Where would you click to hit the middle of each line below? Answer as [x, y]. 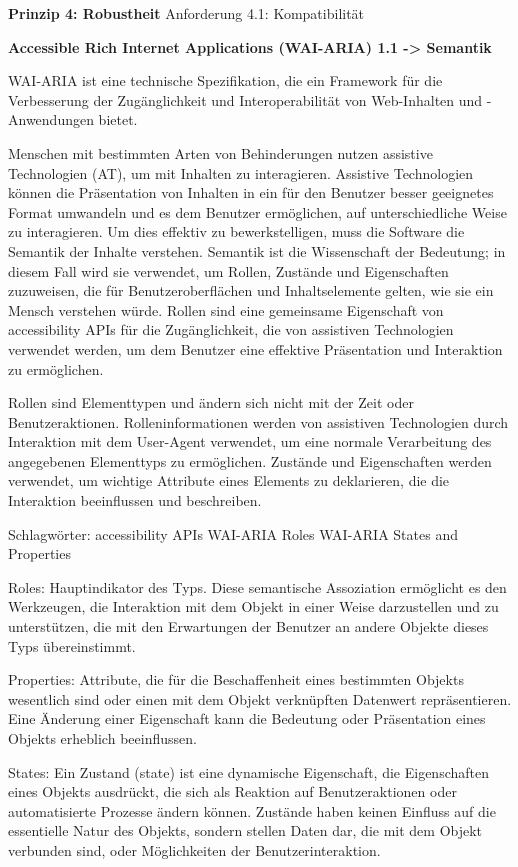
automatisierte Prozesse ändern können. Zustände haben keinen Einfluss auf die [252, 810]
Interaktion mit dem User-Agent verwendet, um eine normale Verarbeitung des [250, 441]
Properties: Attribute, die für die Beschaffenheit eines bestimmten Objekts [236, 679]
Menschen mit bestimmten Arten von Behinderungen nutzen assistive [220, 152]
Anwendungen [51, 119]
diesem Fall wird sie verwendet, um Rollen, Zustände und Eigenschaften [228, 270]
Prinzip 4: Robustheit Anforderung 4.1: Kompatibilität [186, 13]
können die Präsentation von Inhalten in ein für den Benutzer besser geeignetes [251, 192]
